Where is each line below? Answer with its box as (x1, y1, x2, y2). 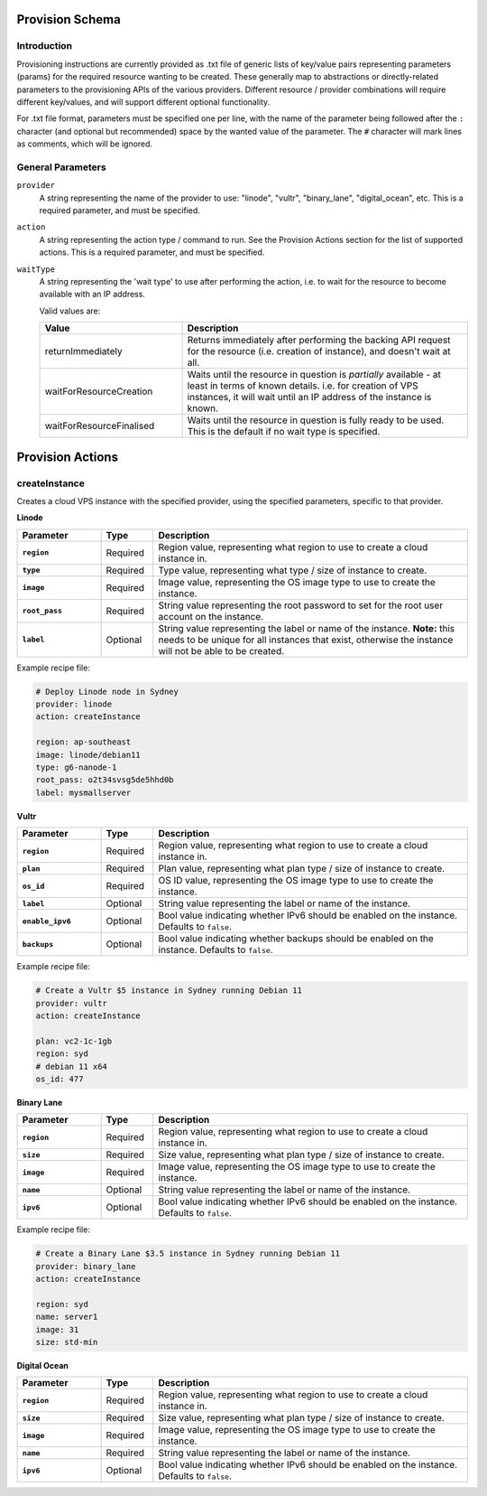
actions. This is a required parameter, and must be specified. (39, 247, 265, 257)
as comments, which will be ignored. (16, 138, 153, 149)
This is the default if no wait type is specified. (187, 425, 381, 438)
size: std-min (35, 1337, 98, 1347)
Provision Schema (16, 12, 121, 27)
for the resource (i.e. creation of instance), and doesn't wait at (187, 345, 451, 358)
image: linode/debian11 (35, 750, 142, 760)
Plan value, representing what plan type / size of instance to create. (158, 863, 446, 875)
